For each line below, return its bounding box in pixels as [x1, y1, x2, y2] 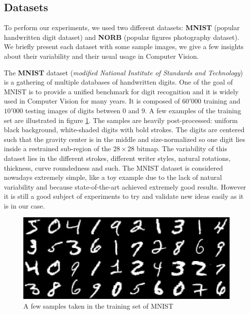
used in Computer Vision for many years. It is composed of [4, 96, 180, 106]
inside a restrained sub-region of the [4, 143, 111, 154]
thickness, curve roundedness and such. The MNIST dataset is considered [4, 162, 223, 173]
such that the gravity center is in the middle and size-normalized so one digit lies [4, 134, 245, 144]
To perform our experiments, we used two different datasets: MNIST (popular [4, 22, 240, 33]
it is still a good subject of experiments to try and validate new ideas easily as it [4, 191, 244, 201]
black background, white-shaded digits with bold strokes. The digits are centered [4, 124, 245, 135]
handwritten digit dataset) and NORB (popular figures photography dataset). [4, 32, 239, 42]
